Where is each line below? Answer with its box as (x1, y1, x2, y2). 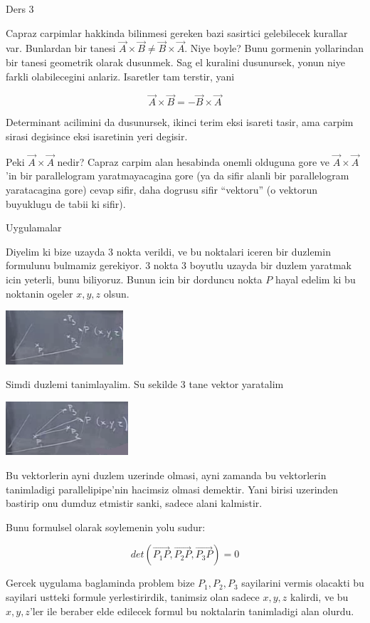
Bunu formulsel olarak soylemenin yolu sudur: (6, 519, 206, 534)
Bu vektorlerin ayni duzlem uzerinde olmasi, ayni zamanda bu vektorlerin (6, 468, 327, 483)
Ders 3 (6, 1, 34, 16)
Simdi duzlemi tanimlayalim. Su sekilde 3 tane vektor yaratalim (6, 377, 284, 392)
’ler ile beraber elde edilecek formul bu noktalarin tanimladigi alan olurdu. (29, 603, 354, 618)
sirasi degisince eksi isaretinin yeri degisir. (6, 129, 188, 143)
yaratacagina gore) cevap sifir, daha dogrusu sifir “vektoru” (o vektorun (6, 182, 318, 197)
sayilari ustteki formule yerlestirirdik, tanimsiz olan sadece (6, 590, 260, 604)
